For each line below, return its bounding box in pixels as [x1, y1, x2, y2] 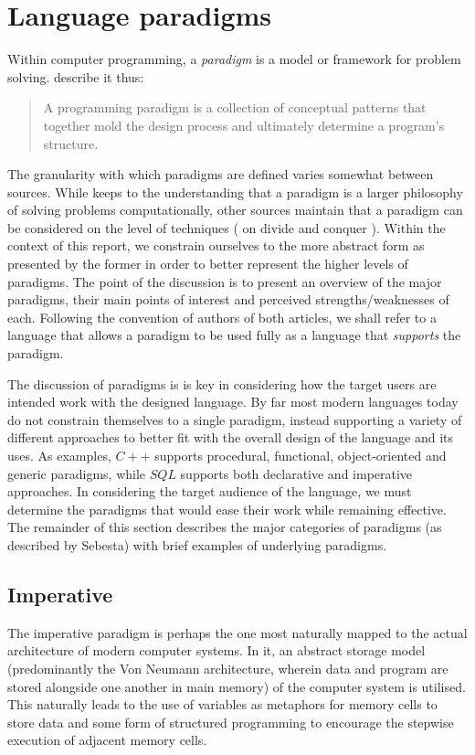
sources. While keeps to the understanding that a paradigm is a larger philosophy [7, 182, 463, 201]
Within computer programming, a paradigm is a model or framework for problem [7, 49, 461, 69]
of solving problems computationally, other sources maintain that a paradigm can [7, 200, 463, 219]
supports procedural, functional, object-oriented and [154, 446, 447, 464]
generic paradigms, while [7, 463, 146, 483]
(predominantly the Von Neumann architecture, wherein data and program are [7, 658, 449, 677]
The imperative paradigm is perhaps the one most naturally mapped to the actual [7, 622, 468, 642]
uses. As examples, [7, 446, 111, 464]
